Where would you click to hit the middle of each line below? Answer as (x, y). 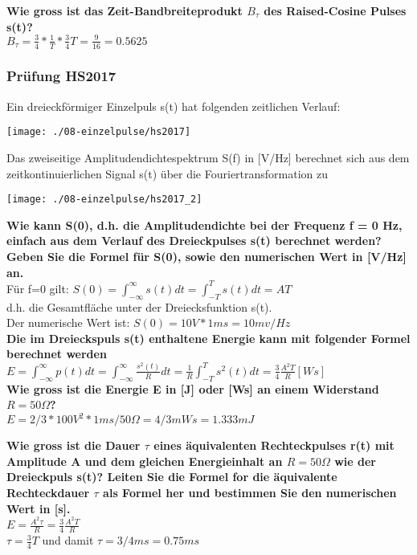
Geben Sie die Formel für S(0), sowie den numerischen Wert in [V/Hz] (206, 257)
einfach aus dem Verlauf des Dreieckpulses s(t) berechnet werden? (194, 241)
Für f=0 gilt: (38, 288)
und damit (68, 540)
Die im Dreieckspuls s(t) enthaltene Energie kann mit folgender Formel (208, 338)
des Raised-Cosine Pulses (335, 10)
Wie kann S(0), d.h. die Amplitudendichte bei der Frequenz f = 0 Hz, (204, 224)
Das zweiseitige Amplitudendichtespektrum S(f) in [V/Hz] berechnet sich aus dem (208, 157)
